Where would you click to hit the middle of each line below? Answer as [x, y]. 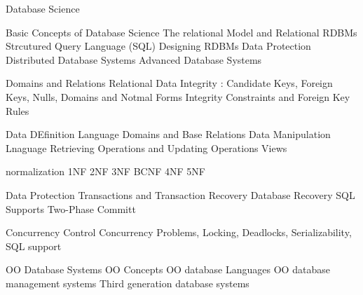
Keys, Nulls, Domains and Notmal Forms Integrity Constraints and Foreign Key [178, 96]
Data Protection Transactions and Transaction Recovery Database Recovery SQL [180, 194]
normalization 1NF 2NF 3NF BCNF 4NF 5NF [105, 171]
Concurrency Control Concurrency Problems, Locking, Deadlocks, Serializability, [179, 232]
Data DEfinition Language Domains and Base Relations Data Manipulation [168, 134]
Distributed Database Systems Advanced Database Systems [134, 59]
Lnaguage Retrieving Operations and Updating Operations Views [146, 147]
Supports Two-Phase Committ [71, 208]
